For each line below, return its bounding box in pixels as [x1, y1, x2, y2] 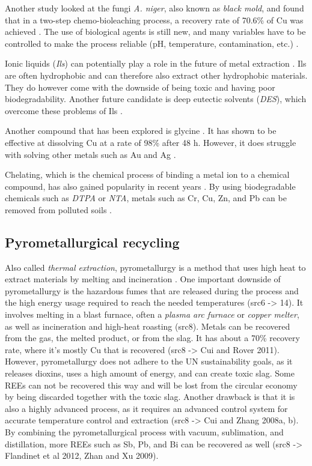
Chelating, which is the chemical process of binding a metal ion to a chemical [5, 168, 290, 181]
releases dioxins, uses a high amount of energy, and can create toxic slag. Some [5, 367, 295, 380]
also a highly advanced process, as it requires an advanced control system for [5, 402, 288, 414]
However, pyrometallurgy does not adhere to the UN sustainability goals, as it [5, 355, 293, 368]
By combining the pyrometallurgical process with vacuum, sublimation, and [5, 426, 284, 438]
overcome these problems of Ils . [5, 104, 123, 116]
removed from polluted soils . [5, 203, 112, 216]
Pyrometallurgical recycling [5, 232, 180, 251]
